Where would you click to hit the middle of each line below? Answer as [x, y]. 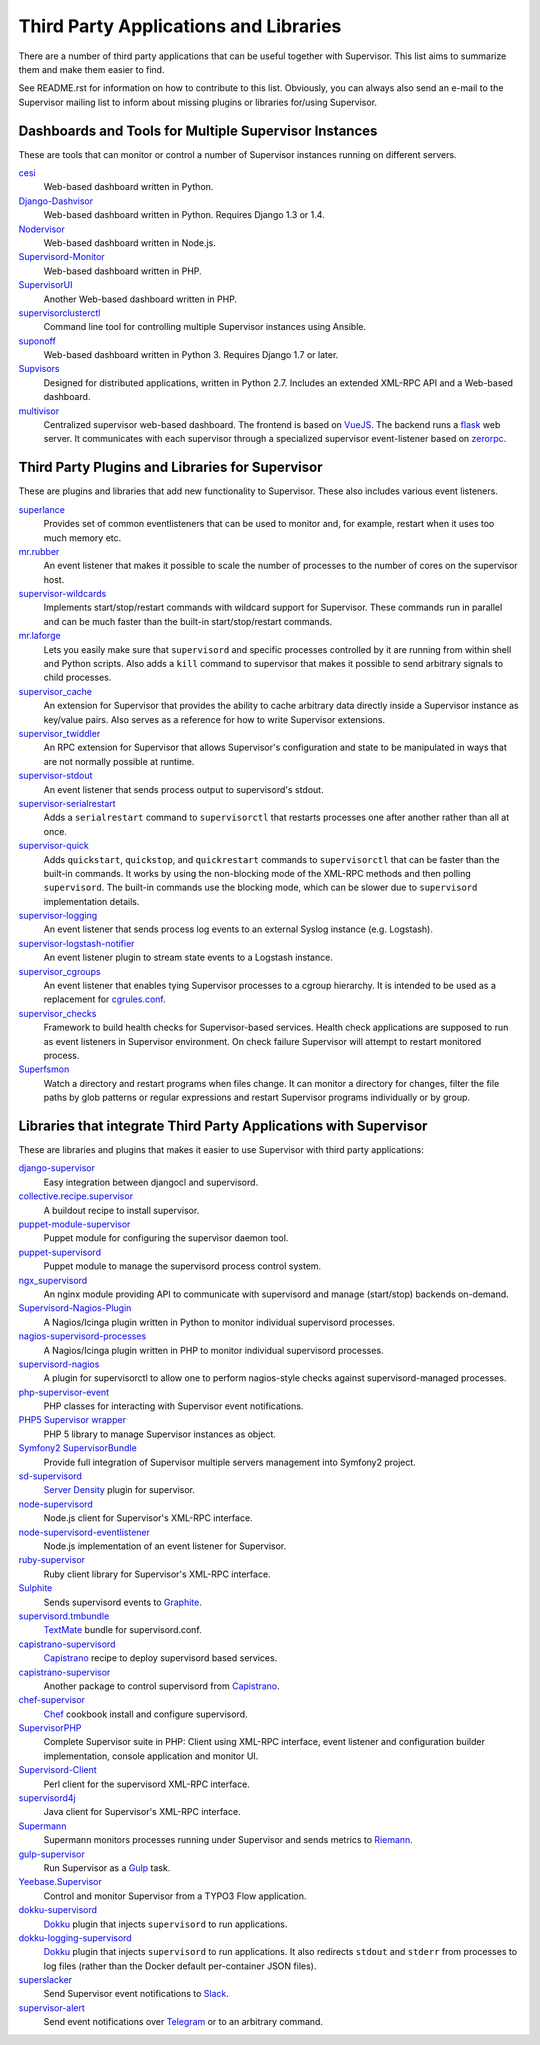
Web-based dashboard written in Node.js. [130, 242]
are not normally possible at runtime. [119, 761]
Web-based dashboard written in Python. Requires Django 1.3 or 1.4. [184, 215]
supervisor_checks [57, 1013]
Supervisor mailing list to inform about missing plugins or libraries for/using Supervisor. [198, 102]
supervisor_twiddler [59, 733]
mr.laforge [39, 636]
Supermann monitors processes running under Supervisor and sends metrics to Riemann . [228, 1840]
